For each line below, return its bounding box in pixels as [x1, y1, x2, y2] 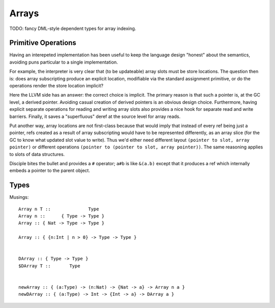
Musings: [9, 194, 29, 200]
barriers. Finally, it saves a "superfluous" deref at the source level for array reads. [9, 113, 181, 119]
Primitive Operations [9, 39, 76, 47]
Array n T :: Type [18, 206, 99, 212]
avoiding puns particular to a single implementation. [9, 59, 118, 65]
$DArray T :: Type [18, 263, 80, 269]
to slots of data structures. [9, 151, 65, 157]
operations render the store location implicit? [9, 83, 104, 89]
